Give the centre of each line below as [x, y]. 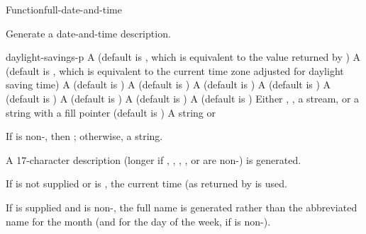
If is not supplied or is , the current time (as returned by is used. [146, 183]
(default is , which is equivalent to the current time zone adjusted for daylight [175, 70]
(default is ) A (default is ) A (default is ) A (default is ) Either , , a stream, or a [183, 98]
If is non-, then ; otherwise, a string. [84, 136]
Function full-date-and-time [64, 9]
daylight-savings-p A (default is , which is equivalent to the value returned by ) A [183, 57]
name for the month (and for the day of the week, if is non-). [138, 221]
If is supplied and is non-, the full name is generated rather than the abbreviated [182, 207]
